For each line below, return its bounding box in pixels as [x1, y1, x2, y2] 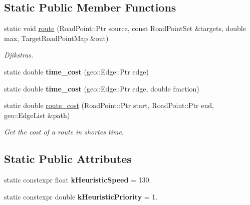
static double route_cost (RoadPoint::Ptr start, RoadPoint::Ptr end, [4, 100, 214, 110]
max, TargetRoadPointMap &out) [4, 32, 109, 43]
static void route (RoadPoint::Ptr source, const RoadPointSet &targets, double [4, 23, 246, 33]
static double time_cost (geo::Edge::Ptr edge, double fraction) [4, 83, 199, 93]
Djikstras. [4, 49, 34, 60]
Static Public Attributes [4, 151, 132, 166]
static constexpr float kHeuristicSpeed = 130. [4, 174, 151, 185]
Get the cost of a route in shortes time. [4, 126, 124, 137]
